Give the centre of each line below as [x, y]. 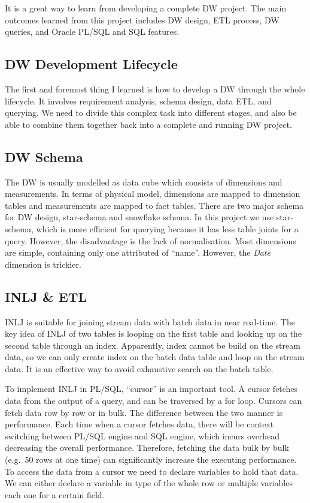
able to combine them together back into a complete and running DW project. [148, 124]
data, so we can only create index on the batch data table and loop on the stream [155, 357]
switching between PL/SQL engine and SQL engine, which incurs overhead [142, 435]
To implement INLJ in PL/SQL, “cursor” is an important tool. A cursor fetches [151, 389]
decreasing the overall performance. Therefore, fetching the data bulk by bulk [147, 447]
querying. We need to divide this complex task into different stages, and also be [151, 113]
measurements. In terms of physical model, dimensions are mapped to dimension [153, 194]
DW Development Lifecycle [91, 64]
